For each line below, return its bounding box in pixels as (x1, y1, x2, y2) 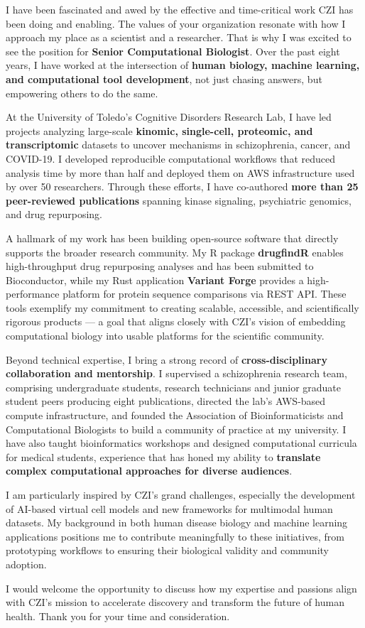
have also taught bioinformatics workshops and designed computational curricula (6, 435, 357, 450)
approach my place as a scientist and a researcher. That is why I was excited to (6, 30, 352, 45)
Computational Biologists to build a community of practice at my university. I (6, 421, 347, 436)
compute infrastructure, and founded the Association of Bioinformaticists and (6, 408, 344, 423)
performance (6, 286, 60, 301)
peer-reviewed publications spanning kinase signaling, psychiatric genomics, (6, 193, 352, 207)
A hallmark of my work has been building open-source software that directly (6, 230, 339, 245)
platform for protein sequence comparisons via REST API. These (62, 286, 347, 301)
